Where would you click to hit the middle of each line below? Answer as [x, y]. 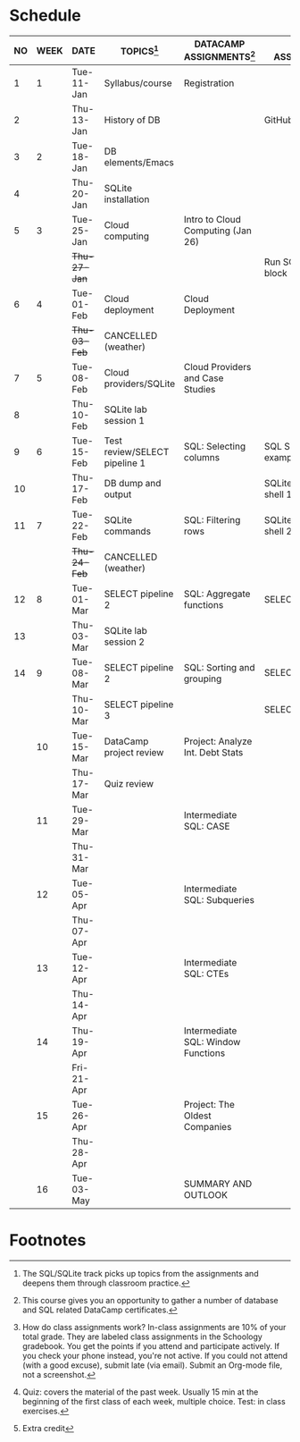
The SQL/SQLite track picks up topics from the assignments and [140, 1274]
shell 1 [278, 494]
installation [127, 199]
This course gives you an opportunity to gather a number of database [150, 1301]
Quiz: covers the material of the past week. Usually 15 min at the [140, 1392]
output [118, 494]
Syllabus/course [138, 83]
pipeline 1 [125, 463]
